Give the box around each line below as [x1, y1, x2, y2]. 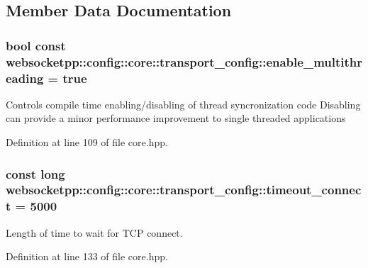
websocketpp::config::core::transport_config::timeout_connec [6, 181, 362, 199]
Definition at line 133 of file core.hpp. [6, 249, 168, 264]
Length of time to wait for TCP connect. [6, 225, 183, 240]
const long [6, 164, 65, 182]
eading [6, 69, 44, 86]
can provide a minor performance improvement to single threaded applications [6, 111, 346, 125]
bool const [6, 36, 66, 54]
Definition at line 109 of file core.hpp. [6, 135, 168, 150]
